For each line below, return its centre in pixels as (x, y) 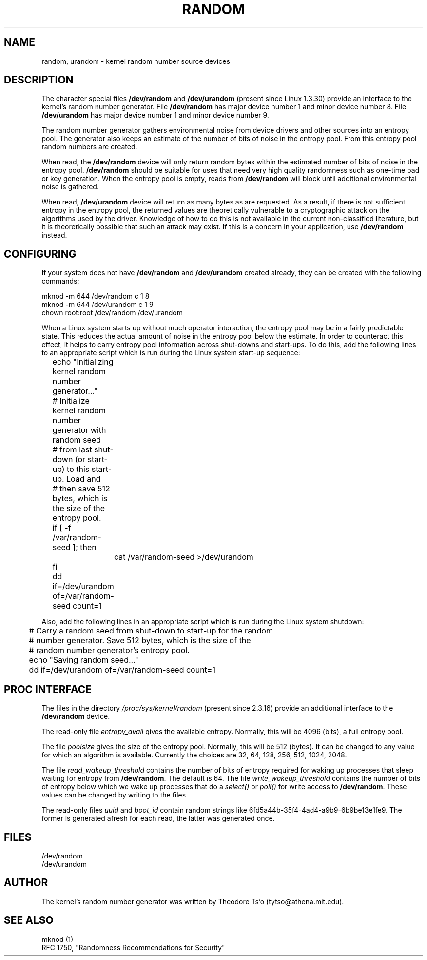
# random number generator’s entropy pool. (109, 650)
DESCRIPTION (39, 80)
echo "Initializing (83, 362)
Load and (84, 479)
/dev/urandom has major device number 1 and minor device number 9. (155, 115)
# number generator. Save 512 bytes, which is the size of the (140, 641)
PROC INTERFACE (48, 689)
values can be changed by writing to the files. (115, 795)
